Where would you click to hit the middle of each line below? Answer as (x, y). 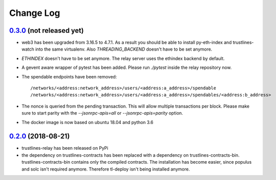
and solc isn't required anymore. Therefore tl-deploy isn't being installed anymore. (106, 169)
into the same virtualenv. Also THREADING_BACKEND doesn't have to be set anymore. (124, 49)
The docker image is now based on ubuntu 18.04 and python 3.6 (87, 122)
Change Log (35, 13)
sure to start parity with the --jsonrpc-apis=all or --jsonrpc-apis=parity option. (102, 113)
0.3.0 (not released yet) (46, 30)
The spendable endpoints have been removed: (69, 76)
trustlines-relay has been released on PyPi (65, 148)
